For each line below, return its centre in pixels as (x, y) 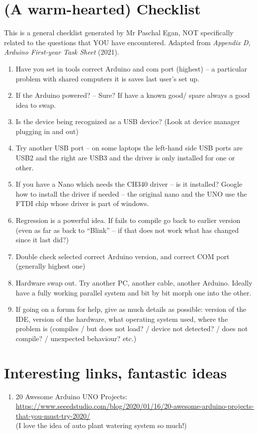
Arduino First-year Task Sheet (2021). (62, 52)
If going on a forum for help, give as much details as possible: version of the (131, 309)
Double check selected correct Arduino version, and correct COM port (123, 256)
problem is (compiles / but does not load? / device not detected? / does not (132, 328)
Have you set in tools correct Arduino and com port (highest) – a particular (131, 68)
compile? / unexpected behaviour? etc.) (76, 338)
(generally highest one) (50, 266)
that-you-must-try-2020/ (53, 415)
